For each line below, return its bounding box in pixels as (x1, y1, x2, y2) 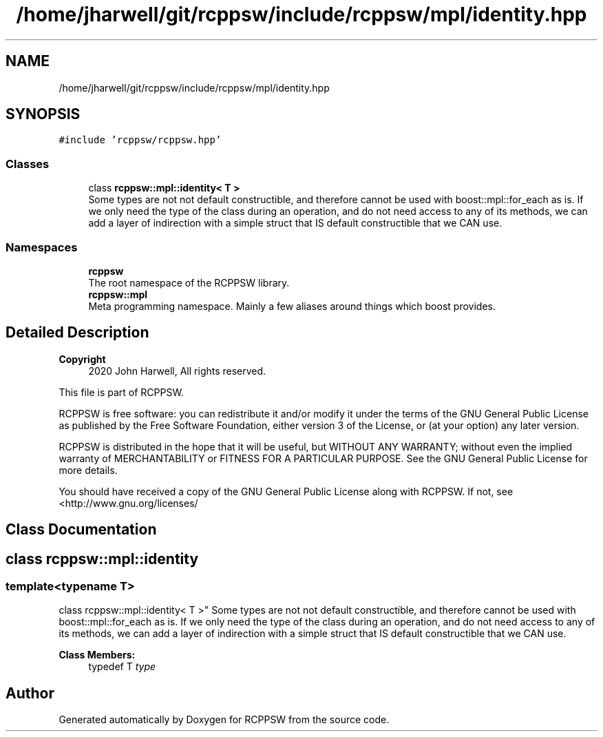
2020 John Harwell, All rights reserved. (88, 364, 266, 377)
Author (6, 684, 54, 702)
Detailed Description (6, 324, 149, 342)
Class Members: (59, 649, 136, 661)
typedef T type (88, 661, 156, 673)
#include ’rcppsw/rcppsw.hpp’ (59, 134, 222, 146)
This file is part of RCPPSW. (59, 386, 184, 398)
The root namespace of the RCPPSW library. (88, 276, 290, 289)
